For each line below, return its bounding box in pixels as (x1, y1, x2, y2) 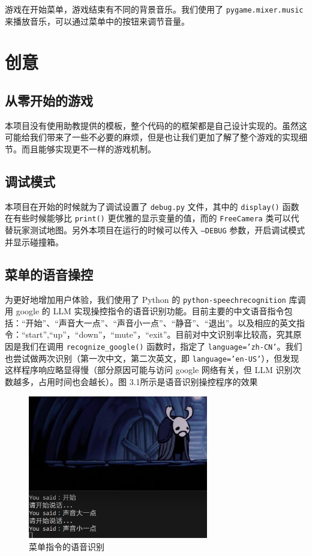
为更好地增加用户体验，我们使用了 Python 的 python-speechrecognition (5, 293, 286, 305)
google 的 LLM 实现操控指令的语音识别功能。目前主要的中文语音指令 (16, 305, 284, 317)
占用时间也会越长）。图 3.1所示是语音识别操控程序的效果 (38, 375, 258, 387)
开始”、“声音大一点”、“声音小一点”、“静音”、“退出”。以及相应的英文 (25, 316, 297, 329)
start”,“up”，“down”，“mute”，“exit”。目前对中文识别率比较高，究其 (25, 328, 293, 341)
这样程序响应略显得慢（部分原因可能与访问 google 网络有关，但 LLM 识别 (5, 363, 293, 376)
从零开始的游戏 (5, 91, 93, 110)
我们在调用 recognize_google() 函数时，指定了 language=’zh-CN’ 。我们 (21, 340, 302, 353)
